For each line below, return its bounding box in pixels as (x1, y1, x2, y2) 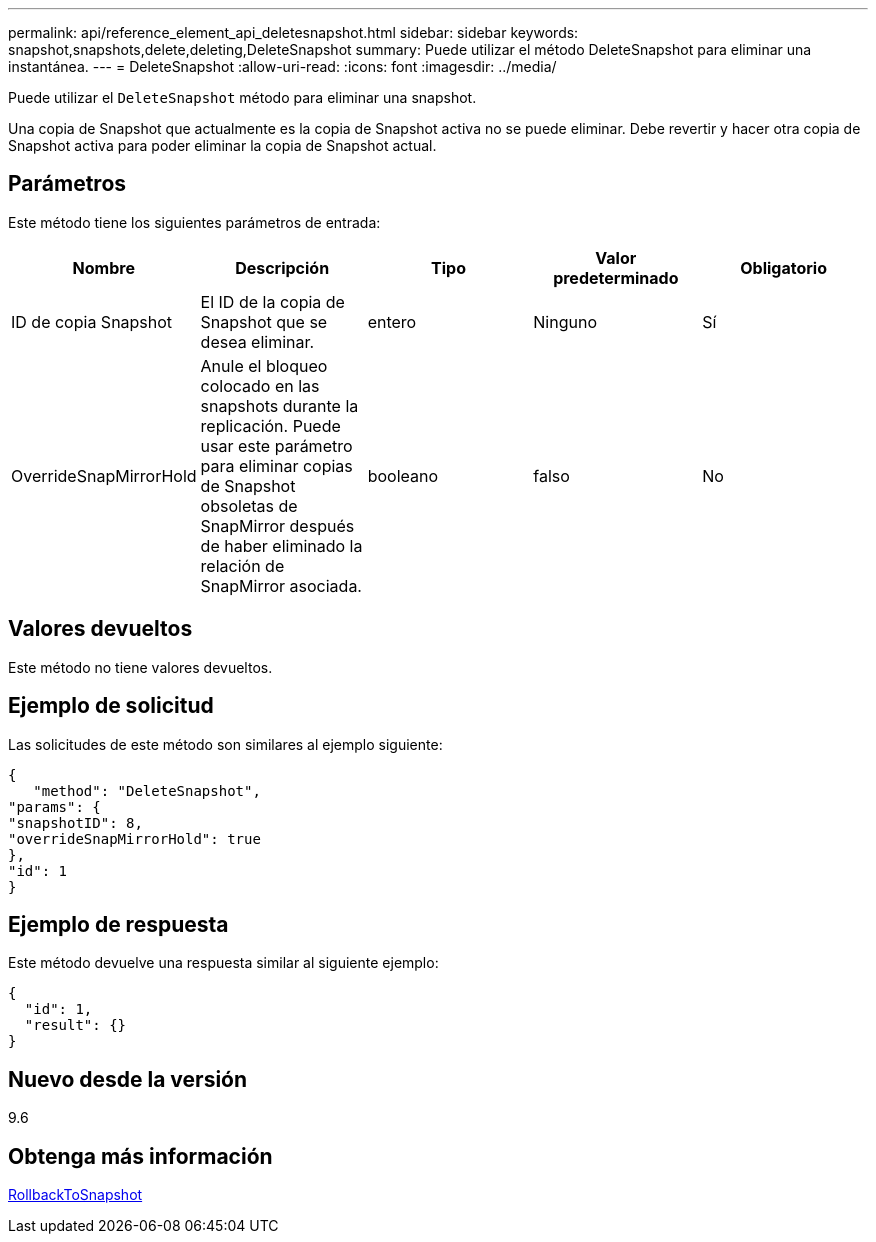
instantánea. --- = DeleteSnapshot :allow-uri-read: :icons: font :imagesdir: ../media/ (8, 58, 557, 75)
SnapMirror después (200, 515, 355, 536)
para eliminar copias (200, 455, 353, 476)
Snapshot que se (200, 311, 328, 332)
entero (367, 311, 417, 332)
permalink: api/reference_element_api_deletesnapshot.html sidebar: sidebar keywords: (8, 24, 579, 41)
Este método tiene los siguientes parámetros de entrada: (8, 213, 381, 231)
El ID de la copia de (200, 291, 345, 312)
